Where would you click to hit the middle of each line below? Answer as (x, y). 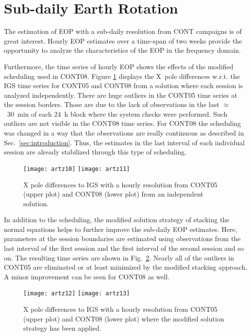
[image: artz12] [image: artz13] (77, 294)
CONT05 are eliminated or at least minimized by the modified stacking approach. (126, 267)
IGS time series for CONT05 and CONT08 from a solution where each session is (124, 85)
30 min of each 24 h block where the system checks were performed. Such (117, 114)
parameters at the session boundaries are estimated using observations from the (122, 238)
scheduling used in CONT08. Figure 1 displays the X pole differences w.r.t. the (122, 76)
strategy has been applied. (62, 328)
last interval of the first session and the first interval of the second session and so (124, 248)
